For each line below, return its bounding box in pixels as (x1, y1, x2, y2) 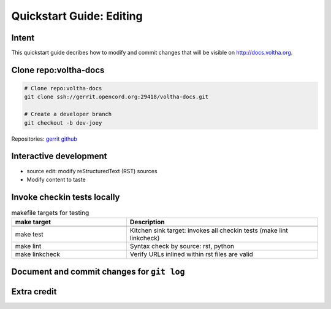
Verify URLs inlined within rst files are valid (129, 250, 254, 259)
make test (15, 230, 44, 239)
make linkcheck (15, 250, 61, 259)
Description (129, 218, 165, 227)
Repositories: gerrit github (11, 135, 78, 143)
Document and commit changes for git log (11, 266, 185, 276)
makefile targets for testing (11, 209, 89, 217)
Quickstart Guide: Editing (11, 9, 143, 23)
